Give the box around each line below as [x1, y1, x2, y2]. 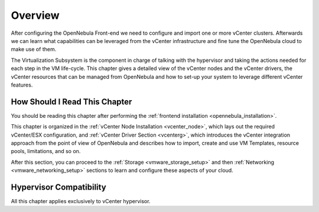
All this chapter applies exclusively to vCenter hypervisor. [11, 198, 151, 205]
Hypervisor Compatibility [11, 182, 106, 192]
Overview [11, 9, 60, 22]
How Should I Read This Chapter [11, 97, 132, 107]
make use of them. [11, 46, 57, 53]
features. [11, 81, 33, 88]
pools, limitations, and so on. [11, 148, 81, 155]
